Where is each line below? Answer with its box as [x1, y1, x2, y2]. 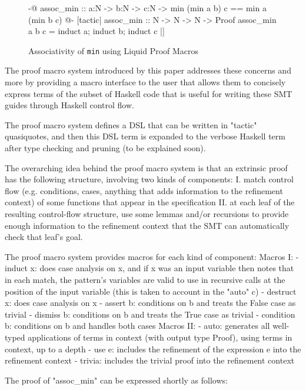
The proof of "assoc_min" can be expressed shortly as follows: [5, 374, 228, 386]
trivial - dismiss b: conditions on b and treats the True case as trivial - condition [5, 308, 295, 320]
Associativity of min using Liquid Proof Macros [28, 44, 199, 56]
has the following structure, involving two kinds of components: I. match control [5, 173, 294, 185]
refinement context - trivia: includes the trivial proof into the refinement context [5, 354, 295, 366]
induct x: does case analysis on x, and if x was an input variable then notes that [5, 262, 294, 274]
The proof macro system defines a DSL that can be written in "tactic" [5, 118, 257, 131]
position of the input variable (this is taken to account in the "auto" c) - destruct [5, 285, 297, 297]
